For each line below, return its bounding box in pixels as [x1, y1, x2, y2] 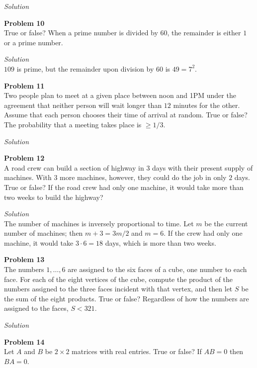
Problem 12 [4, 153, 45, 163]
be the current [204, 218, 248, 228]
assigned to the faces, [4, 303, 69, 313]
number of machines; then [4, 228, 83, 238]
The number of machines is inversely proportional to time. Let [4, 218, 194, 228]
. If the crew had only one [164, 228, 243, 238]
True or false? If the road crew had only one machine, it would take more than [4, 182, 244, 192]
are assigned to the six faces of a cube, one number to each [68, 264, 247, 275]
